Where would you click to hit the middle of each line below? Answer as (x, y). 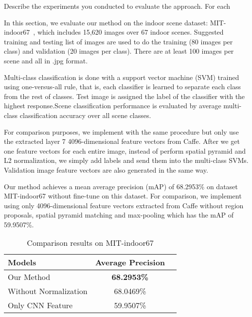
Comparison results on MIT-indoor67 (90, 243)
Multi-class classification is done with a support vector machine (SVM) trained (122, 77)
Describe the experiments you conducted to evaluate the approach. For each (117, 6)
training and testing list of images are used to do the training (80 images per (118, 41)
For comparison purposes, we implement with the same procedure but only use (121, 131)
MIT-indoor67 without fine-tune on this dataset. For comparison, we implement (123, 196)
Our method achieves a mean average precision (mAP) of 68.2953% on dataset (121, 186)
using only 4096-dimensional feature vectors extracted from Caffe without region (124, 205)
